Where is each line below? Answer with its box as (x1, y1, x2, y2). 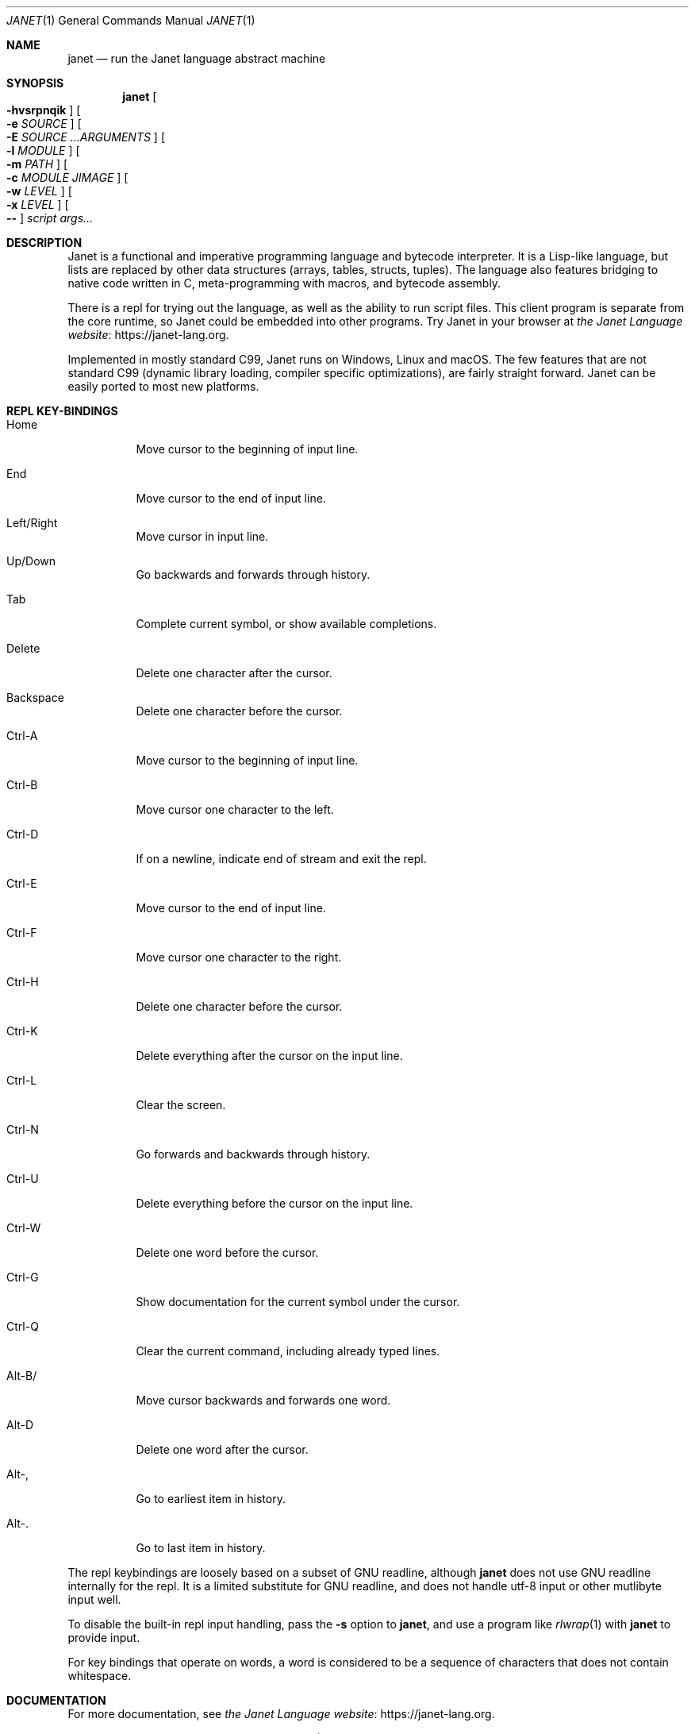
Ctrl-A (6, 729, 38, 742)
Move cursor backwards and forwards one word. (136, 1393, 391, 1407)
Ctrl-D (6, 827, 39, 841)
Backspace (6, 691, 64, 704)
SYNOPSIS (6, 76, 64, 90)
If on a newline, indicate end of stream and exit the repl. (136, 852, 427, 865)
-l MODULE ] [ (6, 144, 80, 157)
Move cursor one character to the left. (136, 803, 334, 816)
